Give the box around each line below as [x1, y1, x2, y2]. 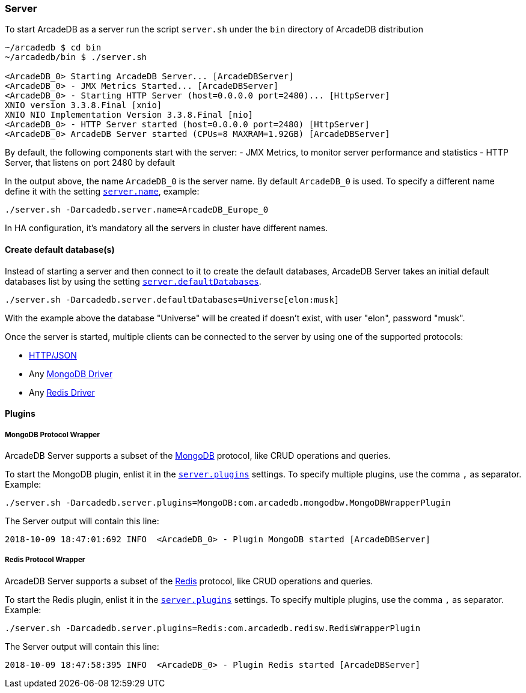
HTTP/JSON [29, 350, 77, 360]
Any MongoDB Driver [29, 368, 112, 379]
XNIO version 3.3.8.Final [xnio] [5, 100, 162, 110]
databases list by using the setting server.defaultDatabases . [5, 276, 261, 286]
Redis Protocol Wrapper [5, 555, 85, 564]
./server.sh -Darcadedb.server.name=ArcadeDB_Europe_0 [5, 205, 269, 215]
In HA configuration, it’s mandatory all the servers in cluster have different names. [5, 223, 328, 234]
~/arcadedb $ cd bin [5, 43, 102, 53]
